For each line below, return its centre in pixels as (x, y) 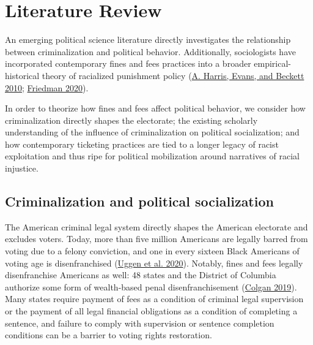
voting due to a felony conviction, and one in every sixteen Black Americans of (152, 251)
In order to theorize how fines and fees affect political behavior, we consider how (155, 108)
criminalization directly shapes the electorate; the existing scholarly (131, 120)
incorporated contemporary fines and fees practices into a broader (128, 63)
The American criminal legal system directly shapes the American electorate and (156, 226)
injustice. (22, 168)
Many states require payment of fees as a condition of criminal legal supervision (154, 299)
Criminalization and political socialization (139, 201)
